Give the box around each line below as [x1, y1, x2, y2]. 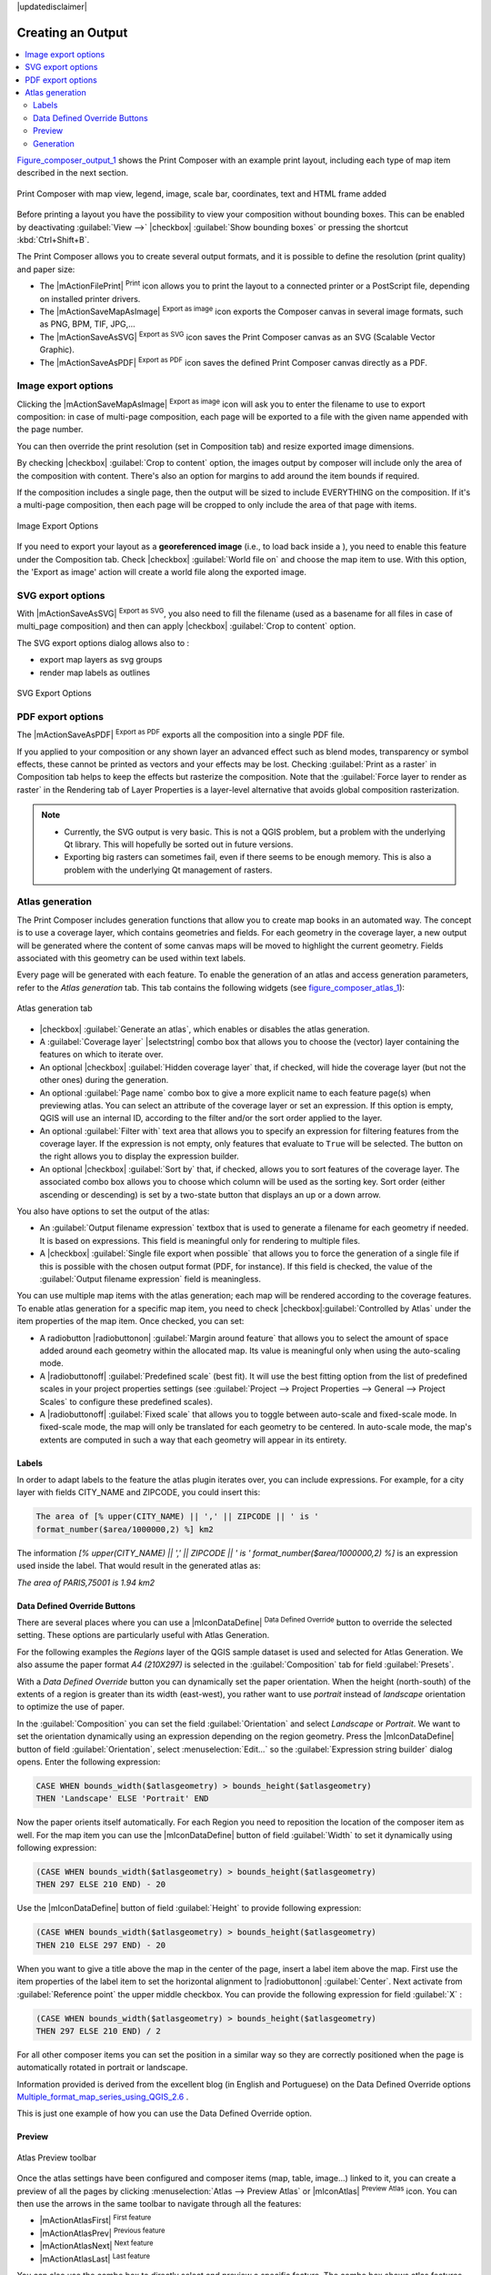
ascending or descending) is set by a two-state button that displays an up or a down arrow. [39, 1188, 381, 1200]
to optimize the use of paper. [16, 1702, 125, 1713]
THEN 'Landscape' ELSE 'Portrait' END [35, 1794, 209, 1804]
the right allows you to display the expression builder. [39, 1151, 240, 1162]
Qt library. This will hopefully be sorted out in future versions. [64, 838, 294, 850]
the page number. [16, 424, 84, 435]
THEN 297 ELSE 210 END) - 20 [35, 1879, 166, 1890]
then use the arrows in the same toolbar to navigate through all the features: [16, 2199, 302, 2209]
